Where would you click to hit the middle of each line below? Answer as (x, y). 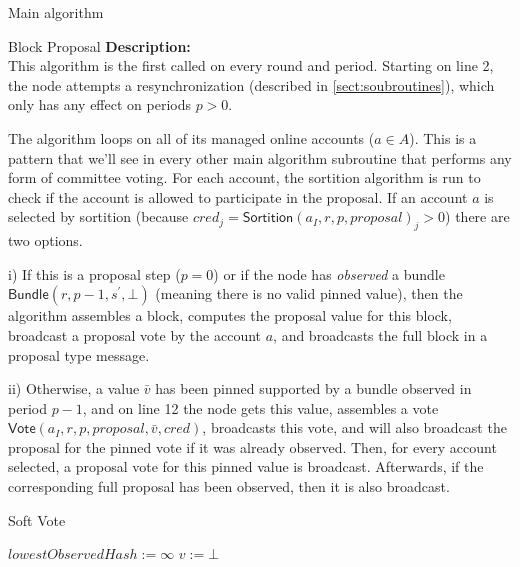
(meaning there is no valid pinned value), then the (309, 293)
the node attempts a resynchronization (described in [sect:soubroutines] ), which (251, 84)
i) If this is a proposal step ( (94, 273)
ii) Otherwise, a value (74, 388)
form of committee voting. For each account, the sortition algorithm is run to (244, 177)
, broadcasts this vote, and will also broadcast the (354, 427)
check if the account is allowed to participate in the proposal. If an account (238, 196)
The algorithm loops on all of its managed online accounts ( (191, 137)
